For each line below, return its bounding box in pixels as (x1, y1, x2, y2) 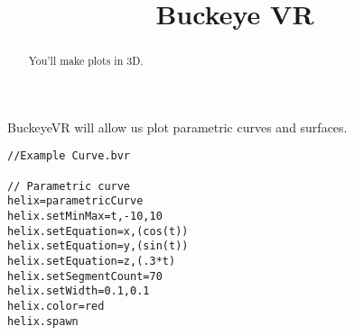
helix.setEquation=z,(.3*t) (7, 255, 176, 268)
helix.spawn (7, 314, 79, 328)
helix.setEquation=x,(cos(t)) (7, 224, 189, 238)
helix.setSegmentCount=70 (7, 269, 163, 283)
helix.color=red (7, 299, 105, 312)
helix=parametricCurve (7, 195, 144, 208)
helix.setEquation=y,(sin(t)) (7, 240, 189, 253)
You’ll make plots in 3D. (28, 53, 144, 68)
